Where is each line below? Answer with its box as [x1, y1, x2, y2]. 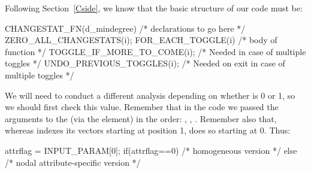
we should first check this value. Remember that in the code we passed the [5, 101, 279, 113]
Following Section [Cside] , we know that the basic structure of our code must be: [5, 2, 303, 14]
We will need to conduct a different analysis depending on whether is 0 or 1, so [5, 89, 295, 101]
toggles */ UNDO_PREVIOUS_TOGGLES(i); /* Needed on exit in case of [5, 57, 285, 69]
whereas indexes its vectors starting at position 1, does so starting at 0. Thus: [5, 124, 291, 136]
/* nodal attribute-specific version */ [5, 156, 141, 168]
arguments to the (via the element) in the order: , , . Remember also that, [5, 112, 277, 125]
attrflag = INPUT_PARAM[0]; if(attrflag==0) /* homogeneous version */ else [5, 144, 297, 156]
